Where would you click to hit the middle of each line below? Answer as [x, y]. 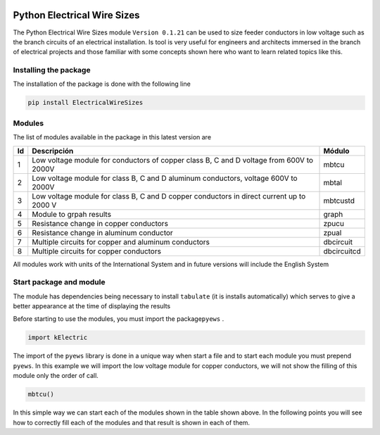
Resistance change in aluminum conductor [103, 232]
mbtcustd [339, 201]
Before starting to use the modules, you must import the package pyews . [119, 319]
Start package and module [59, 282]
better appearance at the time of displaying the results [92, 306]
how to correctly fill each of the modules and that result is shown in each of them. [131, 422]
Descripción [53, 151]
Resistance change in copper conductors [100, 223]
